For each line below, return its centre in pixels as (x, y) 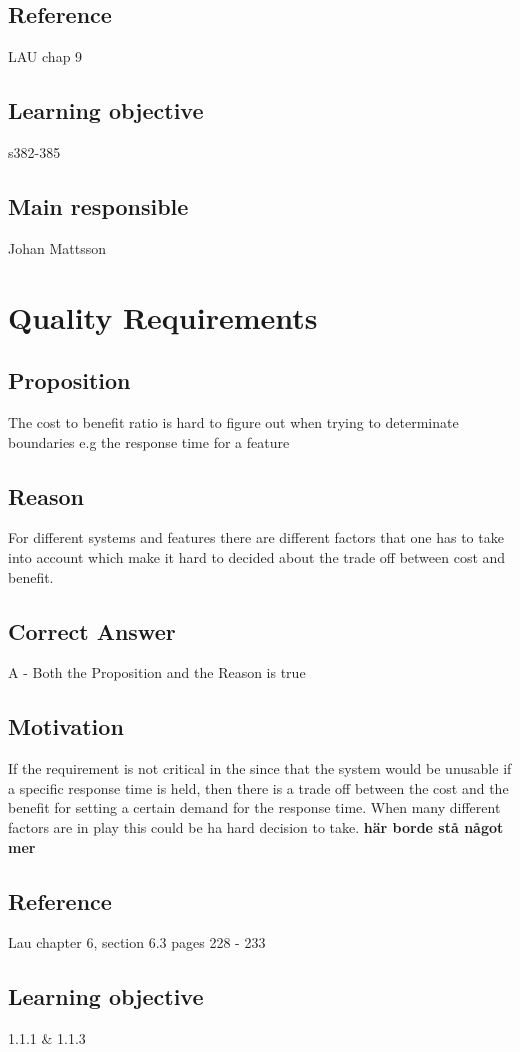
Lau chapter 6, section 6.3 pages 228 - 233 (137, 942)
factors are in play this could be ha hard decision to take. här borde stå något (256, 826)
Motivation (66, 726)
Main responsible (98, 205)
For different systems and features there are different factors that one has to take (256, 537)
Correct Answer (92, 630)
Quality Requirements (163, 316)
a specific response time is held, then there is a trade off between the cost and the (258, 787)
